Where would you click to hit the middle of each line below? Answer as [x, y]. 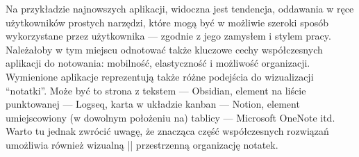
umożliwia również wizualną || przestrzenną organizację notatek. [142, 144]
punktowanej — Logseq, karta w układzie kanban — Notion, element [153, 104]
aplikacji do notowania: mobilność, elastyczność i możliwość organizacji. [158, 63]
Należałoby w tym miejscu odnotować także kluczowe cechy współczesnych [164, 49]
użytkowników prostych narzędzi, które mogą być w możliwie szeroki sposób [167, 22]
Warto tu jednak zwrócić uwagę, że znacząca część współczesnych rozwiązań [167, 131]
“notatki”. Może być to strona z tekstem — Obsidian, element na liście [156, 90]
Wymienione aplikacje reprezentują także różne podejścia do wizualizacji [160, 76]
